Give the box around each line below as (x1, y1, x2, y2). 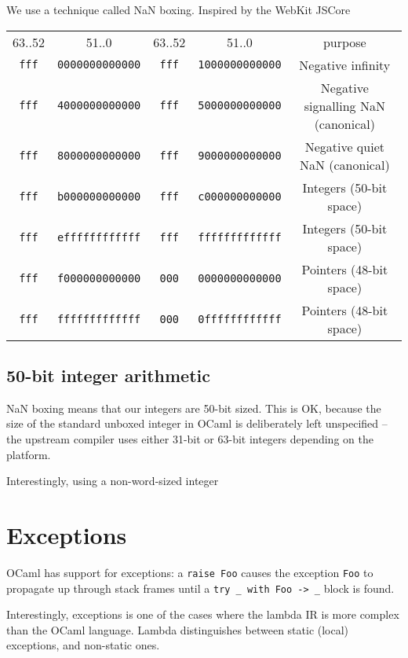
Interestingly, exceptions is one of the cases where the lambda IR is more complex (6, 606, 399, 623)
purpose (322, 32, 366, 51)
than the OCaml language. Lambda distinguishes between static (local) (6, 621, 349, 638)
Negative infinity (299, 55, 391, 74)
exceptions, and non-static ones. (6, 637, 160, 653)
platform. (6, 446, 51, 462)
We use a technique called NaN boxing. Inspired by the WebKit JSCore (6, 2, 351, 17)
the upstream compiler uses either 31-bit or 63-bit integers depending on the (6, 430, 373, 447)
